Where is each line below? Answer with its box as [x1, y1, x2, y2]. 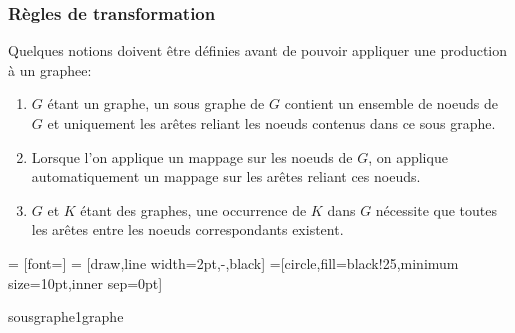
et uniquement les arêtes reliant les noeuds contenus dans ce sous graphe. [47, 113, 496, 133]
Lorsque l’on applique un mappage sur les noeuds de [31, 146, 353, 167]
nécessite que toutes [375, 199, 497, 220]
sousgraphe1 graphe [8, 306, 124, 327]
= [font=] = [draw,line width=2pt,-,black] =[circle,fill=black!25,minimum [8, 252, 459, 273]
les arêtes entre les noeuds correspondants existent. [31, 219, 344, 240]
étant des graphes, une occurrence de [80, 199, 307, 220]
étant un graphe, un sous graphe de [47, 93, 265, 114]
